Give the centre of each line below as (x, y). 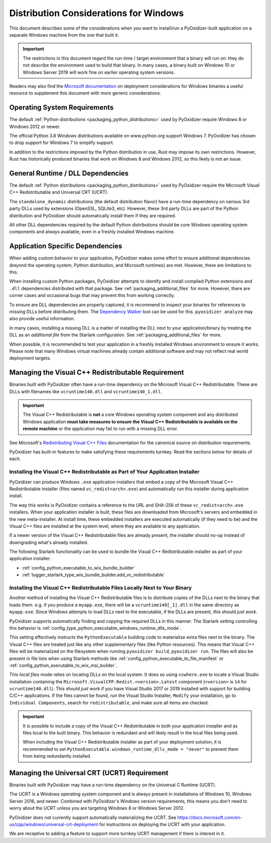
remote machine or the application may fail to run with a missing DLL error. (100, 429)
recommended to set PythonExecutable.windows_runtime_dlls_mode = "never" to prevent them (130, 749)
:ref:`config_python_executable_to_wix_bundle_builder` (79, 568)
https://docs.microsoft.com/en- (210, 817)
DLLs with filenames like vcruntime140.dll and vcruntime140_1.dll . (86, 391)
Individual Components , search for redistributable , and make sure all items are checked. (109, 702)
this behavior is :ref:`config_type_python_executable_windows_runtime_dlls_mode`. (95, 628)
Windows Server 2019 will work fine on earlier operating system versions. (99, 72)
